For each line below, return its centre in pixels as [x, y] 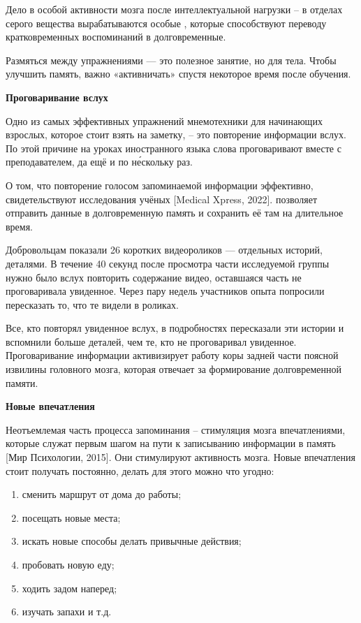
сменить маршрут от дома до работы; [102, 494]
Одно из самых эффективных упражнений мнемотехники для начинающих [164, 120]
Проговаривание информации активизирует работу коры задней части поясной [172, 355]
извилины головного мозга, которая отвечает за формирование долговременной [174, 369]
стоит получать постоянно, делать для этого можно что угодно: [140, 470]
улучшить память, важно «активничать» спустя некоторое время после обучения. [178, 74]
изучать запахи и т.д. [67, 611]
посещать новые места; [71, 517]
